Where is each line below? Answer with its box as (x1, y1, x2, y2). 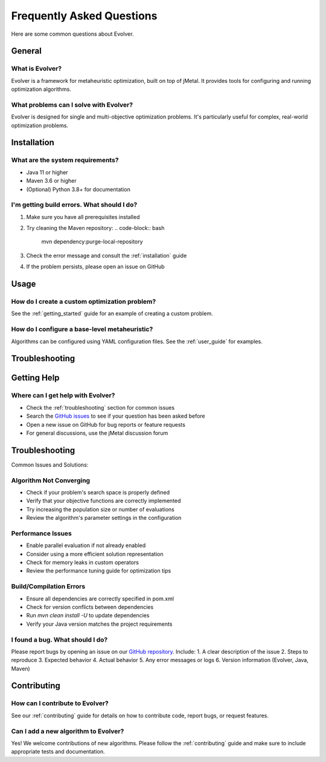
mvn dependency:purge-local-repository (41, 238, 143, 245)
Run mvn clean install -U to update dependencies (26, 612, 150, 619)
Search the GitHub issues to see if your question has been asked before (26, 412, 205, 420)
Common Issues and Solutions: (11, 461, 89, 468)
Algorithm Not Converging (11, 476, 91, 484)
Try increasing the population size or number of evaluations (26, 505, 174, 513)
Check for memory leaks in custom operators (26, 559, 139, 566)
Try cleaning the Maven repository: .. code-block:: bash (26, 225, 165, 232)
